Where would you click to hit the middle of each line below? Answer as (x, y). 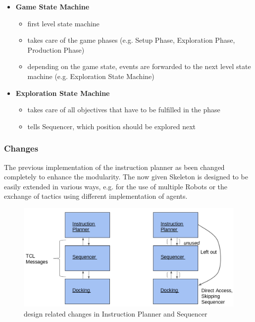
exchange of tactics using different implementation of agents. (96, 196)
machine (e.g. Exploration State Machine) (91, 76)
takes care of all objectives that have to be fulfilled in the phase (124, 110)
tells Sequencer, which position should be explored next (112, 126)
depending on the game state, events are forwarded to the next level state (139, 66)
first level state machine (63, 23)
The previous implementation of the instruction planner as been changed (114, 167)
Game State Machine (52, 6)
